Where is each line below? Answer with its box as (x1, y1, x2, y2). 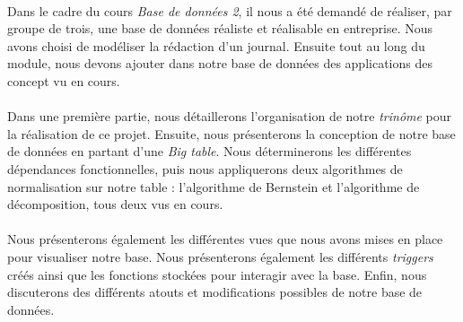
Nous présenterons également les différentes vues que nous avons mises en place (7, 230, 443, 248)
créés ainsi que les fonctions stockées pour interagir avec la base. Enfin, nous (7, 265, 427, 283)
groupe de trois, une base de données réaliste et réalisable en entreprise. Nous (7, 19, 433, 38)
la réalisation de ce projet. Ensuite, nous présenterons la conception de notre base (7, 124, 456, 143)
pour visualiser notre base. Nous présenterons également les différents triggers (7, 247, 433, 265)
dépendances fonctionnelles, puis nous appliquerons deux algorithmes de (7, 159, 403, 178)
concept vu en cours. (7, 71, 120, 90)
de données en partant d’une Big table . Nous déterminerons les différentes (7, 142, 412, 161)
